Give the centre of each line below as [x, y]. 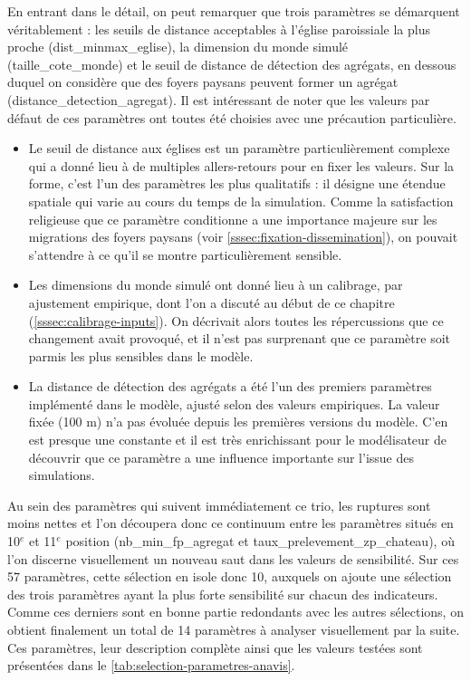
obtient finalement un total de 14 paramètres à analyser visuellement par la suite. [234, 629]
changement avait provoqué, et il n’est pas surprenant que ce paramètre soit [239, 338]
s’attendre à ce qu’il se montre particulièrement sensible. [185, 254]
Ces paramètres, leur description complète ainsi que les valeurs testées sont [215, 647]
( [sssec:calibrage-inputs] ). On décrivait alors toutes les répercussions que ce [236, 320]
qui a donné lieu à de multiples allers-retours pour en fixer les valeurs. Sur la [241, 165]
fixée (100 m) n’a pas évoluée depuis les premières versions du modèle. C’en [238, 422]
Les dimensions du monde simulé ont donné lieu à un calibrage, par [216, 285]
